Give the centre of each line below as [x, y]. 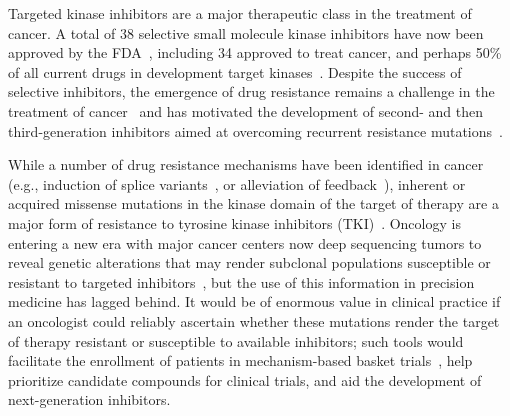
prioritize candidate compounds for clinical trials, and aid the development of [245, 379]
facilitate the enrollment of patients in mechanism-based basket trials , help [240, 360]
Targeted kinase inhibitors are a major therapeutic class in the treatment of [240, 13]
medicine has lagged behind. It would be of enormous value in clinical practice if [254, 301]
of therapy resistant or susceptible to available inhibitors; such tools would [236, 340]
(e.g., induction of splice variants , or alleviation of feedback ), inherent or [237, 183]
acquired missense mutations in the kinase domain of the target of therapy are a [253, 203]
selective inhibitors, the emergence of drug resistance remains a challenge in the [251, 91]
